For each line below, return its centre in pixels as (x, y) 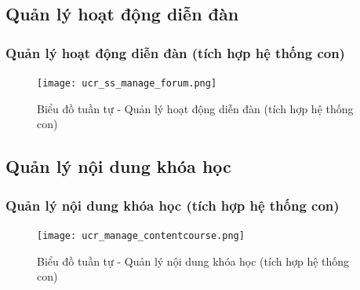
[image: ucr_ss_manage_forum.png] (127, 83)
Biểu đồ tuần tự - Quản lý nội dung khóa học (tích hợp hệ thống (193, 261)
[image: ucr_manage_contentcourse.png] (141, 235)
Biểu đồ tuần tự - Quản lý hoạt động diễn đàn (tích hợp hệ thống (195, 108)
